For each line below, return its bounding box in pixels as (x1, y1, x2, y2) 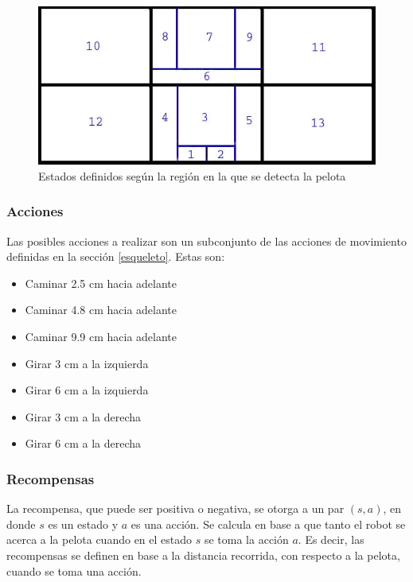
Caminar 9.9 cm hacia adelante (25, 328, 177, 345)
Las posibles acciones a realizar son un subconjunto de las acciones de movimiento (6, 232, 407, 249)
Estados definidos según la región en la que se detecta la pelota (38, 167, 346, 184)
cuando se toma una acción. (6, 562, 142, 579)
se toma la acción (204, 531, 289, 548)
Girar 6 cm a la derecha (25, 435, 142, 452)
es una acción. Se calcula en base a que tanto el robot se (131, 515, 406, 532)
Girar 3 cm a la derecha (25, 408, 142, 425)
